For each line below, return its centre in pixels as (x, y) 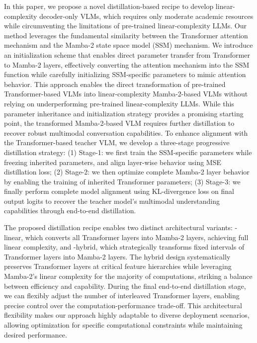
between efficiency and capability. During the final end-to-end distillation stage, (125, 286)
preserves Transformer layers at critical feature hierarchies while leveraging (118, 266)
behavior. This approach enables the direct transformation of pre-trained (115, 84)
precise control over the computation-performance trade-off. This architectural (123, 305)
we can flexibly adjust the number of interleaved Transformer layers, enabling (122, 296)
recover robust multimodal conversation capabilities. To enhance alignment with (126, 132)
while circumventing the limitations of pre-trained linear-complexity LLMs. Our (126, 26)
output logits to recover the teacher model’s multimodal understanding (112, 201)
